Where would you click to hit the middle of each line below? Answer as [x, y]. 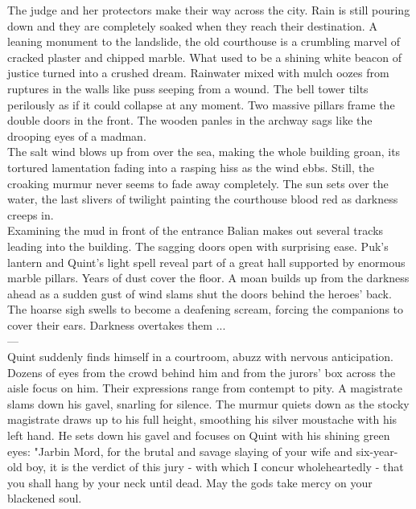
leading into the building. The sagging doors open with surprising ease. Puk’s [198, 246]
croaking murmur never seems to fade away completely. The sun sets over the [198, 183]
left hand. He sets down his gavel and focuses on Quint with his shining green [199, 435]
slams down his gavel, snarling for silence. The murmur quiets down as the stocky [208, 403]
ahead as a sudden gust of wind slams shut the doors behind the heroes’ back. [200, 293]
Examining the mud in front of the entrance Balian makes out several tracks [196, 230]
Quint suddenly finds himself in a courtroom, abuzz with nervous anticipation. [200, 357]
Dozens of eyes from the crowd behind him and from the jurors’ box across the [202, 372]
